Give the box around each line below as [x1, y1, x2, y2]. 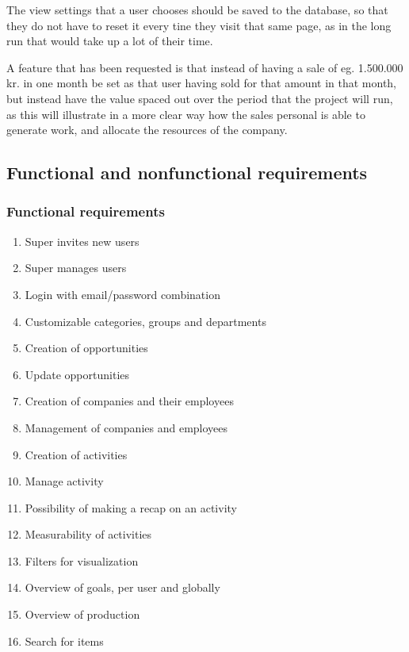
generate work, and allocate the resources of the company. [6, 121, 288, 138]
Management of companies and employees [25, 419, 228, 435]
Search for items [25, 632, 104, 649]
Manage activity [25, 473, 104, 489]
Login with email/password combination [25, 286, 220, 302]
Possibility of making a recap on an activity [25, 499, 237, 516]
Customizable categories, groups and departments [25, 313, 266, 329]
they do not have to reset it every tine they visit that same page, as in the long [6, 17, 392, 33]
